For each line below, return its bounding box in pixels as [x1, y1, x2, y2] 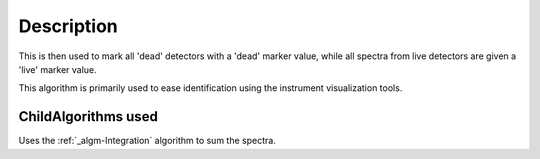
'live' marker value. [18, 63, 97, 75]
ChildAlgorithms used [18, 108, 159, 125]
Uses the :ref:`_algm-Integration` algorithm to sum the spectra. [18, 135, 277, 147]
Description [18, 15, 119, 37]
